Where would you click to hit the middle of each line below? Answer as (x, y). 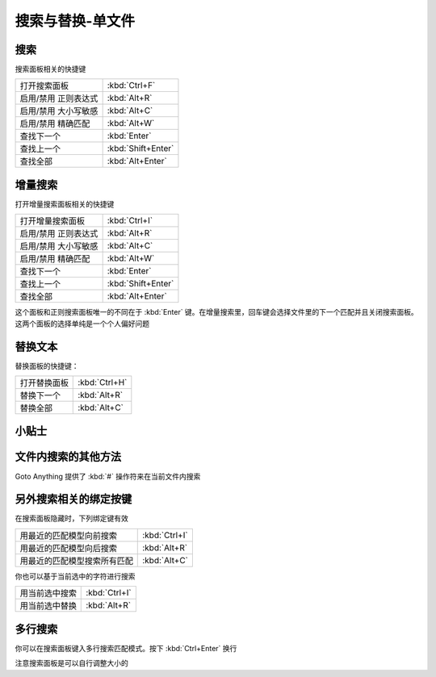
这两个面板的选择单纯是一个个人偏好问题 (82, 324)
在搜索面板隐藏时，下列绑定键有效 (71, 518)
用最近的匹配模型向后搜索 (68, 548)
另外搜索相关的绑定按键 (73, 499)
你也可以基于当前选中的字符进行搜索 (75, 576)
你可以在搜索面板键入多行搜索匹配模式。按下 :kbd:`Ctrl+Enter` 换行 (126, 648)
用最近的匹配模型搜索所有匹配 (76, 561)
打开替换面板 (44, 383)
